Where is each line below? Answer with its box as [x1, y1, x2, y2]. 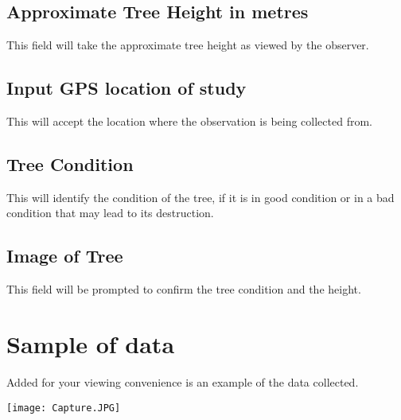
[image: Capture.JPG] [6, 402, 121, 414]
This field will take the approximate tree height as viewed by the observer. [6, 37, 369, 53]
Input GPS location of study [6, 76, 247, 100]
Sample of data [6, 327, 175, 360]
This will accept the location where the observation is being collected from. [6, 113, 372, 129]
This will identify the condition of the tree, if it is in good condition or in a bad [6, 189, 395, 205]
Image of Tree [6, 243, 123, 268]
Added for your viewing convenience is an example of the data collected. [6, 373, 359, 390]
